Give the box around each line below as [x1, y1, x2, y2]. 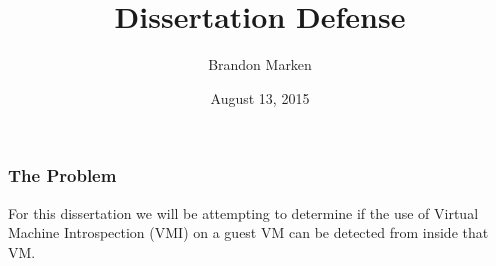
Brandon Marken [208, 54, 312, 75]
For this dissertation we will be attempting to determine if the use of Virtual [8, 202, 479, 223]
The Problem [8, 163, 117, 188]
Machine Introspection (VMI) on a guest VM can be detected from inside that [8, 222, 489, 243]
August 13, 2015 [210, 87, 310, 108]
